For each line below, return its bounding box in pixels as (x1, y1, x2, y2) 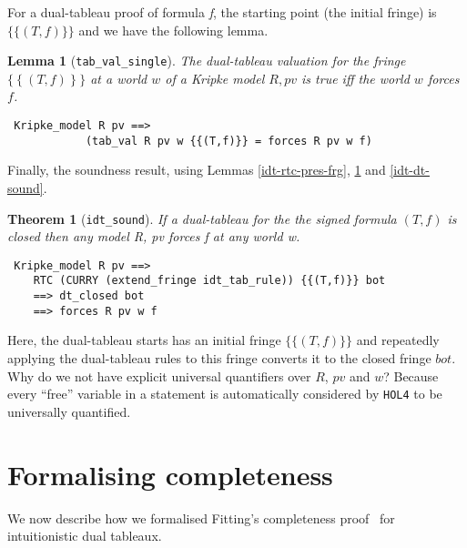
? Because (383, 366, 439, 385)
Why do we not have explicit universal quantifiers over (7, 366, 311, 385)
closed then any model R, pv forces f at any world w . (7, 227, 300, 246)
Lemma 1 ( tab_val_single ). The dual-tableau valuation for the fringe (7, 51, 406, 70)
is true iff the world (301, 68, 410, 87)
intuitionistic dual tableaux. (7, 526, 162, 545)
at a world (90, 68, 147, 87)
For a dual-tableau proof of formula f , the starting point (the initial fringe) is (7, 3, 437, 21)
